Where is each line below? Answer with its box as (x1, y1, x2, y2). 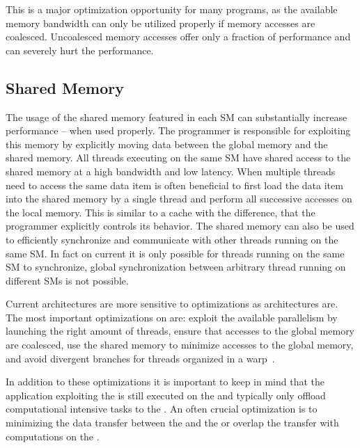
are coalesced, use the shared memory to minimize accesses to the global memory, (6, 337, 354, 352)
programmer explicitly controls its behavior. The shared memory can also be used (6, 218, 354, 233)
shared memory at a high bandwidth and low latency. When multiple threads (6, 163, 336, 178)
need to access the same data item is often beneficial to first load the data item (6, 177, 343, 192)
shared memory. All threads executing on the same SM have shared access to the (6, 150, 351, 165)
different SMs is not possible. (6, 273, 129, 287)
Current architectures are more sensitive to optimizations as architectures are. (6, 296, 338, 311)
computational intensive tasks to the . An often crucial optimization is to (6, 401, 318, 416)
